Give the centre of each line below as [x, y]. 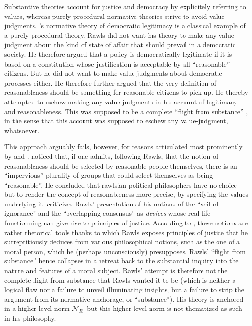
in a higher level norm [37, 308]
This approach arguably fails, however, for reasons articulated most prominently [124, 146]
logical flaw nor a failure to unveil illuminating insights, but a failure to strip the [124, 289]
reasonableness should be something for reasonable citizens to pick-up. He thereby [126, 92]
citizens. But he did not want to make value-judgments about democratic [113, 73]
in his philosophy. [30, 318]
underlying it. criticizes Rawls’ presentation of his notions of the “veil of [111, 203]
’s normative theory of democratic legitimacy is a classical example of [142, 26]
